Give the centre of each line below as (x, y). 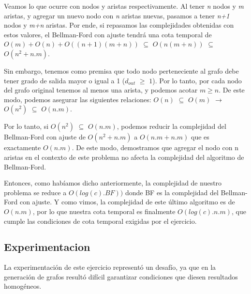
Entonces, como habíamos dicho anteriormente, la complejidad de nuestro (113, 183)
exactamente (22, 147)
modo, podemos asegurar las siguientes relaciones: (78, 99)
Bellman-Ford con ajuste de (45, 137)
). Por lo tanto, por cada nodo (197, 80)
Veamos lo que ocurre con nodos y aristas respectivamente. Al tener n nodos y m (124, 6)
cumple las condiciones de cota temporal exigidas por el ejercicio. (100, 221)
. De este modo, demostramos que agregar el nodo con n (155, 147)
